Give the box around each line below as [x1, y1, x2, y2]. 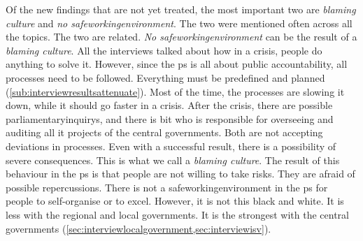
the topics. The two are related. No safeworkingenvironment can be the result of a [6, 29, 357, 44]
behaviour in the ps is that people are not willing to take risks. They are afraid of [6, 166, 355, 181]
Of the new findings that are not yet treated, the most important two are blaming [6, 2, 356, 16]
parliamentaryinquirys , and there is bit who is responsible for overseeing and [6, 111, 334, 126]
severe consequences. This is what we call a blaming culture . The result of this [6, 152, 340, 167]
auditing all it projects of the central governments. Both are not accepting [6, 125, 323, 140]
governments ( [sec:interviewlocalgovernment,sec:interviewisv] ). [6, 221, 271, 235]
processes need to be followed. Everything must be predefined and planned [6, 70, 325, 85]
